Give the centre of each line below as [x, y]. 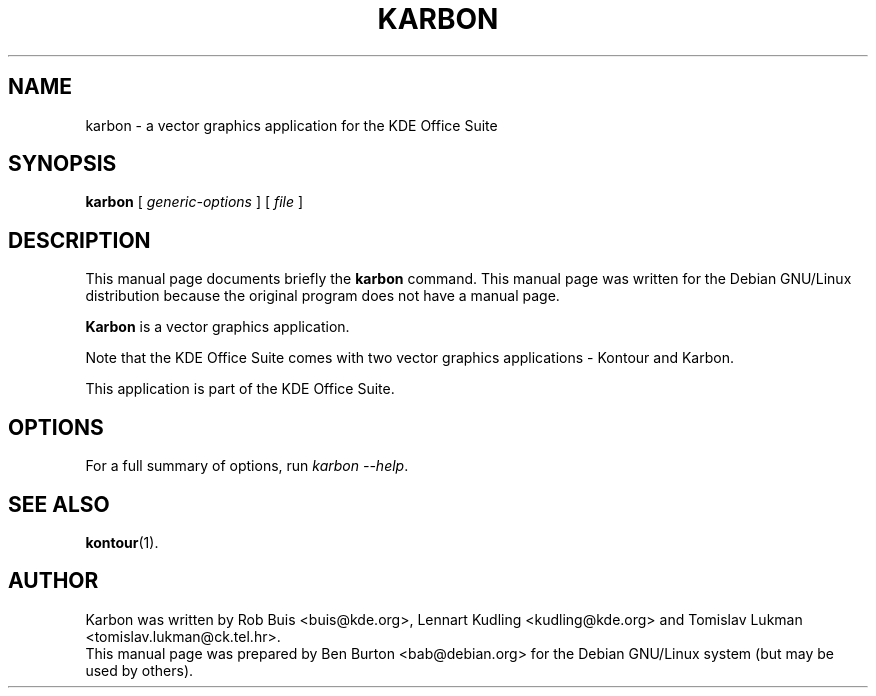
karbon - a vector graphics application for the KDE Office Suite [291, 125]
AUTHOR [53, 581]
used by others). [139, 670]
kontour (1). [122, 542]
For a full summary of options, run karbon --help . [247, 466]
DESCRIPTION [79, 240]
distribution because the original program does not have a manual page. [322, 296]
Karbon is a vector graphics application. [217, 327]
